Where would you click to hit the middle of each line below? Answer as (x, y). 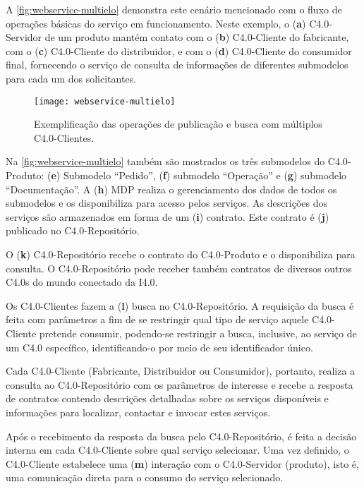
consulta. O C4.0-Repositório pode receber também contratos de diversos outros (179, 268)
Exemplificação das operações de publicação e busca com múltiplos (178, 124)
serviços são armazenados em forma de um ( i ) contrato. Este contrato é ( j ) (168, 216)
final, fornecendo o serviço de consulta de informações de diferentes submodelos (177, 65)
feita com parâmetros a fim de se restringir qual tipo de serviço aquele (157, 319)
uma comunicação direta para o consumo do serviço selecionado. (145, 477)
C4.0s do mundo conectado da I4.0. (82, 282)
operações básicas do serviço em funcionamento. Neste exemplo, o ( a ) (156, 23)
